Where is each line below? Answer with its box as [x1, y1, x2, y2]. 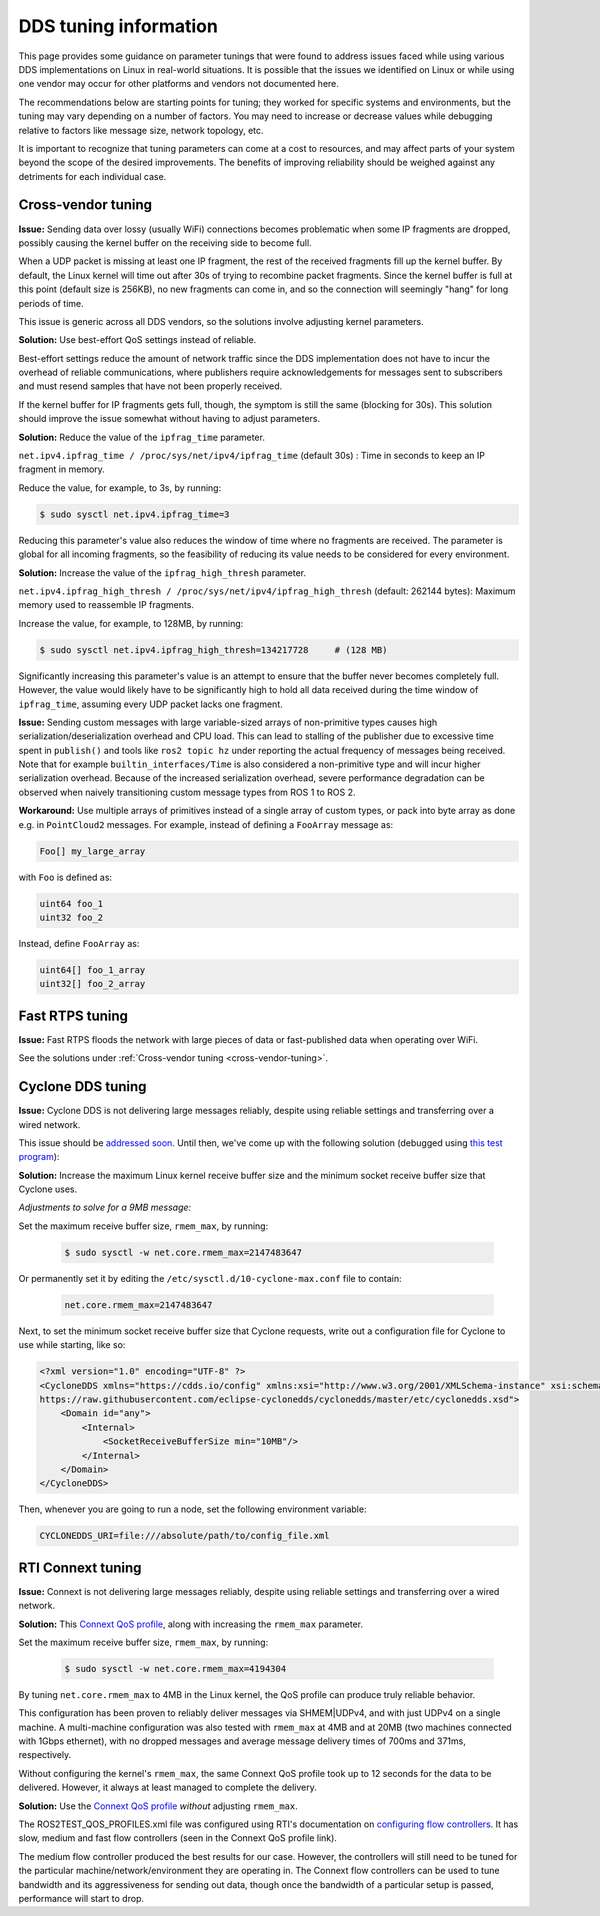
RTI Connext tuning [18, 1559, 142, 1576]
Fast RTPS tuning [18, 1007, 129, 1024]
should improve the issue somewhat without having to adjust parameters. [18, 413, 320, 425]
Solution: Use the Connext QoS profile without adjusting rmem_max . [18, 1800, 299, 1812]
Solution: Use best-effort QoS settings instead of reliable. [18, 334, 257, 346]
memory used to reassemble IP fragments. [18, 599, 195, 611]
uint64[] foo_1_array [39, 964, 146, 975]
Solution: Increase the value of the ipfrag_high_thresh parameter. [18, 566, 307, 579]
